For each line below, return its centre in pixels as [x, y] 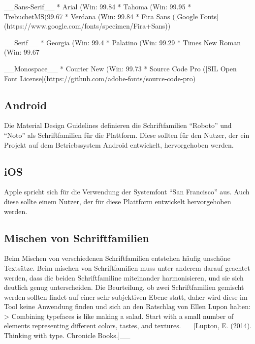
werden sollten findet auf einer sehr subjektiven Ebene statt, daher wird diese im [126, 297]
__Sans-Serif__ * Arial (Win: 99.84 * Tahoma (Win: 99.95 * [98, 6]
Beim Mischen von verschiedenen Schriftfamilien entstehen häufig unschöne [117, 258]
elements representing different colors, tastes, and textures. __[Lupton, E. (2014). [128, 326]
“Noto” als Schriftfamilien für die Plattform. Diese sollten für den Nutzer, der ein [127, 135]
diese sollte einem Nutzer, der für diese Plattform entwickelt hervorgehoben [118, 201]
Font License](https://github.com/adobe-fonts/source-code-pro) [100, 78]
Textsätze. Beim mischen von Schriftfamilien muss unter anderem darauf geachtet [127, 267]
